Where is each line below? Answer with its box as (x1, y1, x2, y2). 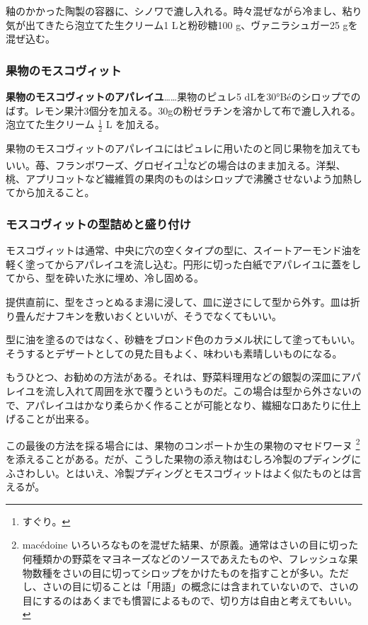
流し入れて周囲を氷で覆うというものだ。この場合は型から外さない (45, 384, 352, 398)
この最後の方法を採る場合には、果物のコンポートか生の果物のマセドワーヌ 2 (6, 435, 360, 452)
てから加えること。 (6, 185, 95, 200)
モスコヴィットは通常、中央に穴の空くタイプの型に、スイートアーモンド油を (6, 243, 362, 258)
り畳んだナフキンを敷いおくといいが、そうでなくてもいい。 (6, 308, 282, 323)
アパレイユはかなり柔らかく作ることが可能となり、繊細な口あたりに (25, 397, 341, 412)
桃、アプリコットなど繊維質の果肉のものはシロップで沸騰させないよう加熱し (6, 171, 362, 185)
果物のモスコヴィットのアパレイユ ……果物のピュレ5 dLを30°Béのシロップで (6, 89, 351, 103)
